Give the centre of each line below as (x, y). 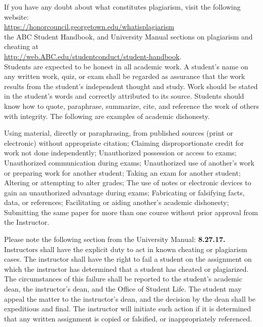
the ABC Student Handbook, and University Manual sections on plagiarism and (128, 36)
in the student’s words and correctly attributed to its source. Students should (124, 96)
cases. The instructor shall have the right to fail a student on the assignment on (128, 259)
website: (16, 16)
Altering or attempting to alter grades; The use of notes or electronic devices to (128, 182)
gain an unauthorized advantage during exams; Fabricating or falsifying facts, (124, 192)
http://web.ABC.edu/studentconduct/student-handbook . (93, 56)
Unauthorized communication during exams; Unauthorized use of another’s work (129, 162)
